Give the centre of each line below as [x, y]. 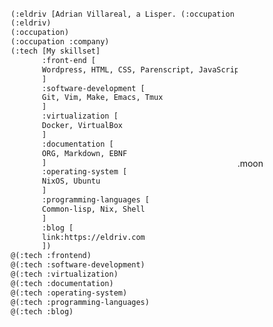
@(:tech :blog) [42, 311]
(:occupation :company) [60, 42]
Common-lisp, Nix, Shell [94, 209]
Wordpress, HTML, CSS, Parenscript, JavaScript [143, 69]
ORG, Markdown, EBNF [85, 153]
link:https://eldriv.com [94, 237]
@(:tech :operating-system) [69, 293]
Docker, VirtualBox [82, 126]
